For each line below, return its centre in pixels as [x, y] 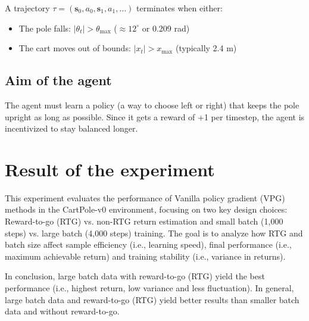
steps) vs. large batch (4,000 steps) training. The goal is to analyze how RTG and [154, 233]
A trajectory [27, 8]
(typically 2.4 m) [206, 48]
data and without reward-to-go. [62, 311]
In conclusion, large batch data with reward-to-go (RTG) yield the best [135, 276]
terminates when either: [180, 8]
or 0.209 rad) [166, 28]
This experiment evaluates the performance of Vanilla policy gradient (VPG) [145, 197]
